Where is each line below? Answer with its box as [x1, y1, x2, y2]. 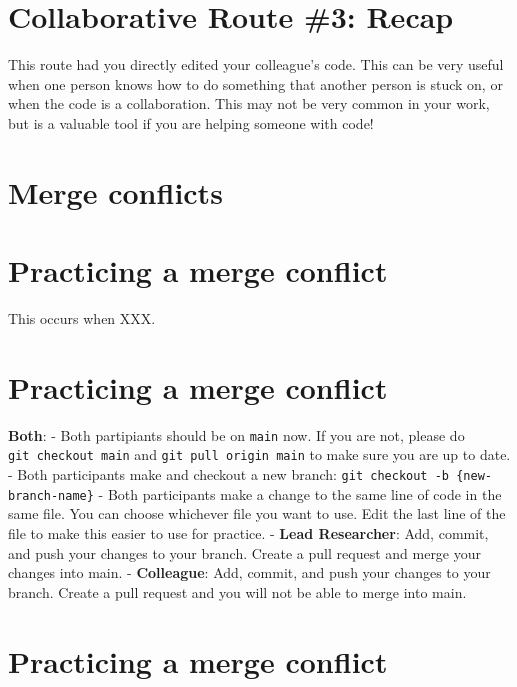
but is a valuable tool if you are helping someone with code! [8, 112, 374, 133]
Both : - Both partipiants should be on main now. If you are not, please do [8, 424, 465, 445]
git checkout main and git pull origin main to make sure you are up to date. [8, 444, 511, 465]
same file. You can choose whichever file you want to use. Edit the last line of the [8, 503, 506, 524]
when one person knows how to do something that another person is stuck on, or [8, 73, 503, 94]
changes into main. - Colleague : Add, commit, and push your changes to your [8, 562, 491, 583]
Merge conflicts [8, 171, 223, 212]
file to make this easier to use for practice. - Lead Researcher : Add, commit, [8, 522, 489, 543]
